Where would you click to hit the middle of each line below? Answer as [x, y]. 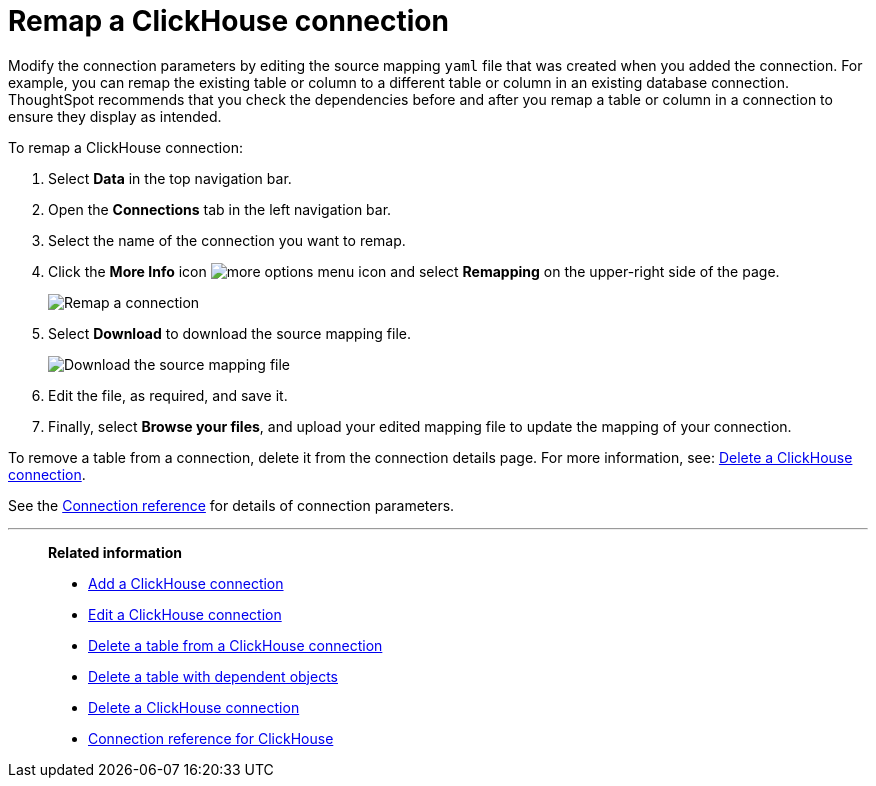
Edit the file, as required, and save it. [168, 395]
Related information [115, 552]
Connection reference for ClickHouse [211, 738]
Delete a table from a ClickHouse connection [235, 645]
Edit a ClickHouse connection [185, 614]
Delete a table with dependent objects [213, 676]
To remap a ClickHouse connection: [125, 147]
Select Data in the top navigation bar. [170, 178]
